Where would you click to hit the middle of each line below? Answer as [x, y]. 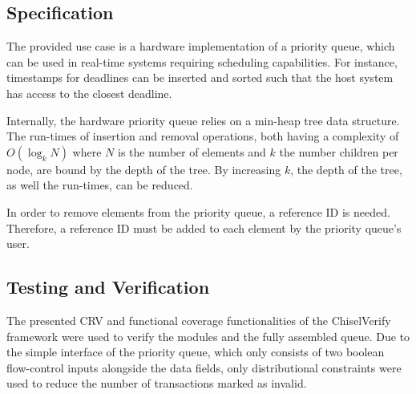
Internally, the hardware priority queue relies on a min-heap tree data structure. [203, 120]
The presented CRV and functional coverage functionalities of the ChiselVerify [199, 320]
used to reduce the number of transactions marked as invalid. [157, 383]
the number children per [339, 151]
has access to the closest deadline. [89, 93]
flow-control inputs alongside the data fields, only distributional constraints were [204, 367]
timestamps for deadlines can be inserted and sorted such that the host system [200, 77]
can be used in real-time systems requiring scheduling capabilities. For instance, [202, 61]
